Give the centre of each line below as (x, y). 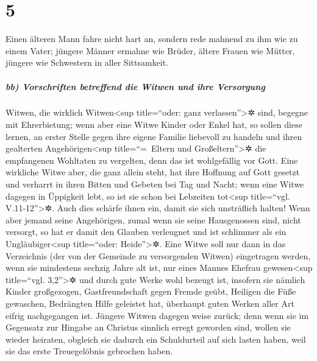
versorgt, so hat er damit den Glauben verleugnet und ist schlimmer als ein (146, 232)
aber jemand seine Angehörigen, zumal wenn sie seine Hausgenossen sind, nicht (153, 219)
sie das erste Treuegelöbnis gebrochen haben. (89, 351)
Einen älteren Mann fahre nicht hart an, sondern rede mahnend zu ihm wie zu (152, 39)
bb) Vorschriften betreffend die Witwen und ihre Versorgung (135, 86)
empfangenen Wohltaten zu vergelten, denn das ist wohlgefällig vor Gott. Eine (152, 160)
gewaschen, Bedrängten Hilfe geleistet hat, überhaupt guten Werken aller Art (150, 303)
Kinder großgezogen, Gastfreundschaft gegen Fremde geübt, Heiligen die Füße (151, 291)
